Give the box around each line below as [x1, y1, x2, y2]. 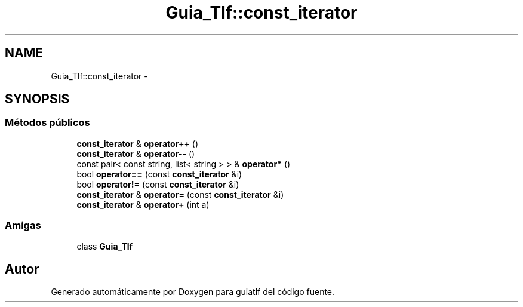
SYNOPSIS [5, 91, 70, 107]
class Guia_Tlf [76, 241, 133, 251]
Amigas [5, 219, 41, 232]
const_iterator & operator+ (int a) [76, 199, 210, 210]
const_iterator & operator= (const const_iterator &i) [76, 189, 284, 199]
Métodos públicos [5, 116, 90, 129]
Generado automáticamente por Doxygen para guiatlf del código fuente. [51, 287, 335, 297]
